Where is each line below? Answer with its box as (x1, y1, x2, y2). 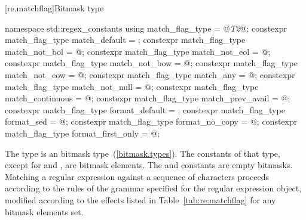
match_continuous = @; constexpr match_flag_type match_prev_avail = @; (5, 92, 290, 104)
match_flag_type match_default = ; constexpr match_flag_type (5, 33, 246, 46)
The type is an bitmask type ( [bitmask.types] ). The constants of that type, (5, 147, 280, 159)
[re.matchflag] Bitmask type (5, 2, 104, 14)
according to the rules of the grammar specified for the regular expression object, (5, 182, 302, 194)
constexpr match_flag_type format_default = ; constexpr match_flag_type (5, 103, 285, 116)
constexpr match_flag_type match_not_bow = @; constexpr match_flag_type (5, 57, 298, 69)
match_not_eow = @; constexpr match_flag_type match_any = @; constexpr (5, 68, 295, 80)
